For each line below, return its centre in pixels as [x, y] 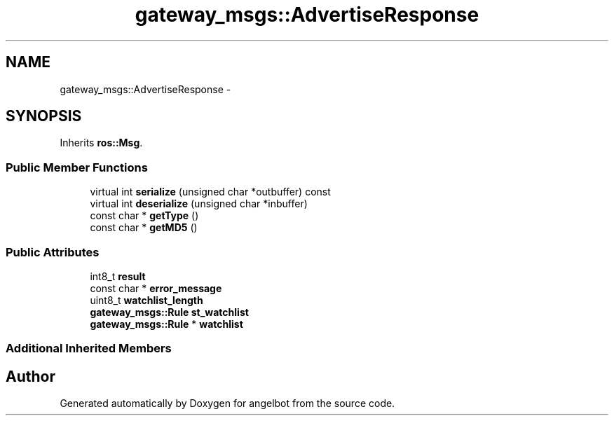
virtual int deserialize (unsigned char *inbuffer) [199, 204]
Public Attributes [53, 252]
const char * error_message [156, 288]
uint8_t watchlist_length [146, 300]
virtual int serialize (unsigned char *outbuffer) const [210, 192]
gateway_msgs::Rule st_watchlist [169, 312]
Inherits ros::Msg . [101, 143]
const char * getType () [144, 216]
